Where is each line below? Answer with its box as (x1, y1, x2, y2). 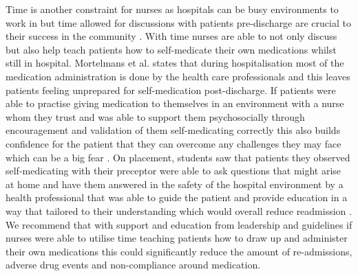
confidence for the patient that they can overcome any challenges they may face (6, 136, 341, 150)
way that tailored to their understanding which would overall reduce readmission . (6, 203, 352, 218)
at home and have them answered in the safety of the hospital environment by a (6, 176, 344, 191)
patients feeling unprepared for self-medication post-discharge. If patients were (6, 82, 336, 97)
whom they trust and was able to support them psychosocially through (6, 109, 305, 124)
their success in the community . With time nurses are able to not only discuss (6, 29, 337, 43)
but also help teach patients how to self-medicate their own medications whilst (6, 42, 337, 56)
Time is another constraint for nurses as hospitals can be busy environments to (6, 2, 339, 16)
